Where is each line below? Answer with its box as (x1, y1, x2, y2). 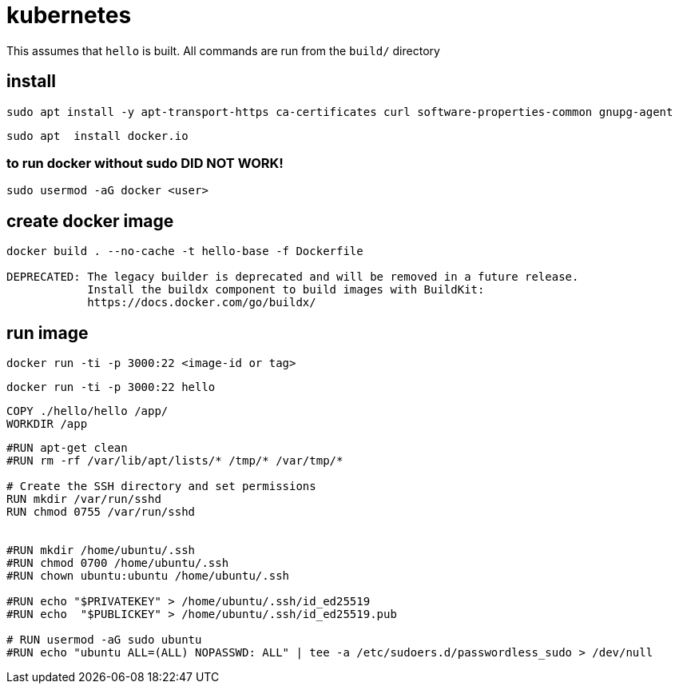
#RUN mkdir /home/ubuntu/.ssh (6, 544, 196, 557)
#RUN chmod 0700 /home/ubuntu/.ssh (6, 556, 229, 570)
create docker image (6, 210, 174, 231)
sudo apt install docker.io (6, 129, 189, 142)
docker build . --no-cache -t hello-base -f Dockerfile (6, 245, 363, 258)
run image (6, 322, 89, 343)
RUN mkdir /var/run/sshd (6, 493, 161, 506)
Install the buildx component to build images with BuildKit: (87, 283, 485, 297)
